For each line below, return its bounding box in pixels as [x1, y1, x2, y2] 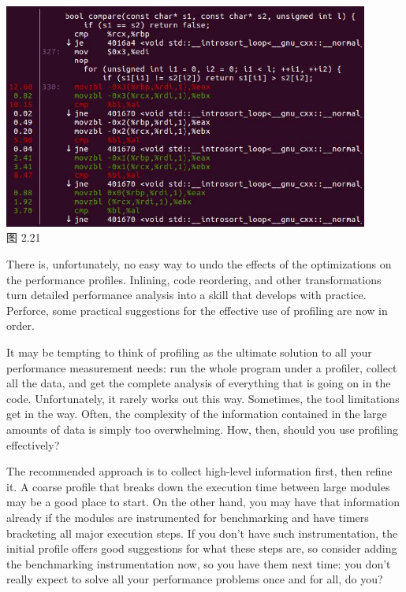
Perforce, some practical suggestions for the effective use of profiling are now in [6, 302, 388, 318]
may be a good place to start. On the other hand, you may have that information [6, 494, 400, 510]
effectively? [6, 436, 60, 453]
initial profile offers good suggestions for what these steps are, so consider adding [6, 540, 397, 557]
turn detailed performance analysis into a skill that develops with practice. [6, 287, 367, 303]
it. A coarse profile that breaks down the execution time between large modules [6, 478, 390, 494]
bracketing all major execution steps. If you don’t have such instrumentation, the [6, 524, 398, 541]
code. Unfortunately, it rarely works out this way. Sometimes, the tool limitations [6, 390, 400, 406]
